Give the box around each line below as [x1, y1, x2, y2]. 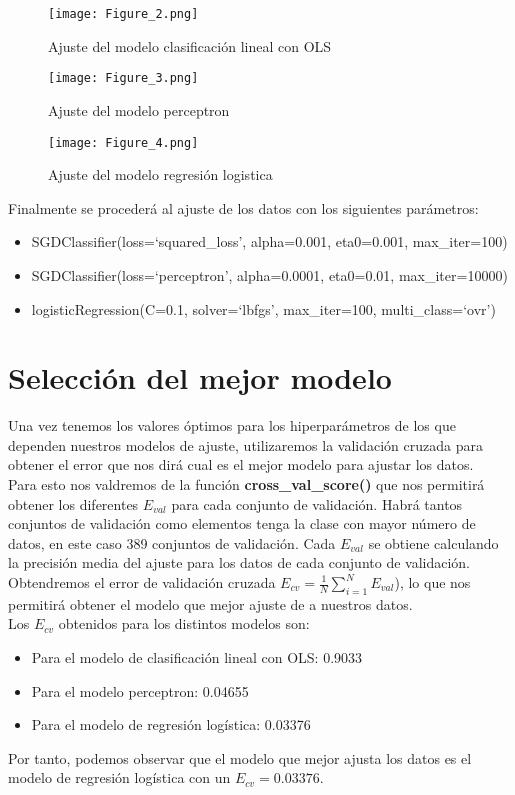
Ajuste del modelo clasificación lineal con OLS [48, 35, 332, 56]
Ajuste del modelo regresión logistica [48, 164, 273, 185]
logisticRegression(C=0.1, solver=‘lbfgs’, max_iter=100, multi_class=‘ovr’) [31, 298, 496, 319]
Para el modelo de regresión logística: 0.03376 [31, 714, 311, 735]
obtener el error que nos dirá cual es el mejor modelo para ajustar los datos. [8, 454, 474, 475]
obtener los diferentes [8, 493, 139, 514]
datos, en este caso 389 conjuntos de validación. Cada [8, 532, 336, 553]
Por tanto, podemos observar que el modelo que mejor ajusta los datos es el [8, 747, 472, 768]
